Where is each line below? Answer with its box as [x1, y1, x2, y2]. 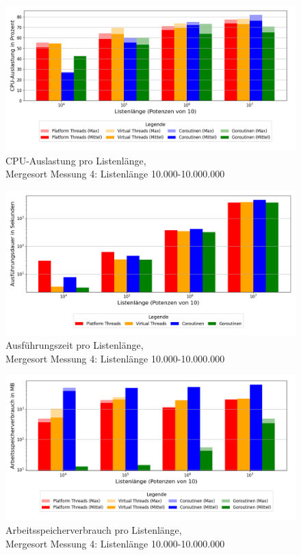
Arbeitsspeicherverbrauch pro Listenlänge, [5, 523, 182, 537]
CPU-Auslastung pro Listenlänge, [5, 153, 146, 167]
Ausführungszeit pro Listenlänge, [5, 338, 144, 352]
